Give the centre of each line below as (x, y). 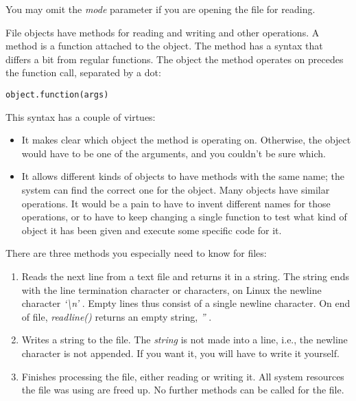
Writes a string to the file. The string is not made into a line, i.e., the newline (185, 340)
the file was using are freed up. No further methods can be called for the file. (183, 390)
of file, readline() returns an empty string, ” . (117, 316)
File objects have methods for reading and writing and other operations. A (163, 32)
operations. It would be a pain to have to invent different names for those (176, 203)
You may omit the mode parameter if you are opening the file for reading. (161, 9)
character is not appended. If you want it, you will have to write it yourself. (180, 353)
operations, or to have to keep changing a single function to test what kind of (184, 217)
